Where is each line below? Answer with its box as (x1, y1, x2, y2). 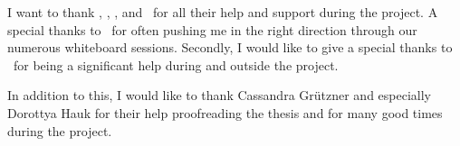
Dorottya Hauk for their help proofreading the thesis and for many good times (7, 103, 443, 122)
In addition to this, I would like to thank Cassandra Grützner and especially (7, 86, 432, 105)
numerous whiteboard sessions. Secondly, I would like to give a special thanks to (7, 38, 453, 57)
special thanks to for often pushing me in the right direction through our (7, 20, 417, 39)
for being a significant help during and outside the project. (13, 55, 339, 74)
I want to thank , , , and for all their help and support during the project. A (7, 3, 438, 21)
